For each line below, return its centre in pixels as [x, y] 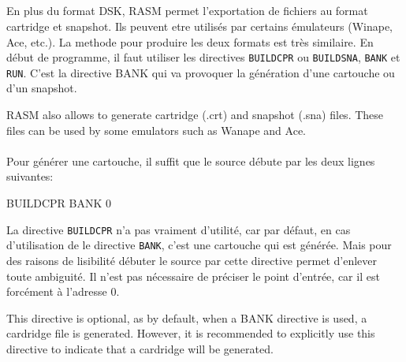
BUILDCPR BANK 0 [59, 203]
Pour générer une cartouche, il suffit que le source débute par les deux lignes [191, 160]
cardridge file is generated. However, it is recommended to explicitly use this [191, 333]
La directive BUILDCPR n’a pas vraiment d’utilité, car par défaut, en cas [179, 229]
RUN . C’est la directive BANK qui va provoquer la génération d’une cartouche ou [201, 72]
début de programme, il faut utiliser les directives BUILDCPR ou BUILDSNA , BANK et [203, 57]
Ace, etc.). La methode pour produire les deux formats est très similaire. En [190, 41]
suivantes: [30, 176]
